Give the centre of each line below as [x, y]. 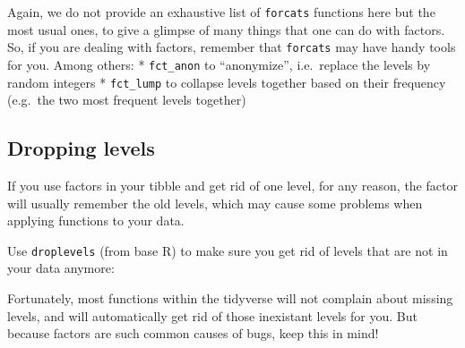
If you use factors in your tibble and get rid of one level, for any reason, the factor [232, 186]
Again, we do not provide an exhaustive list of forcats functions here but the [221, 12]
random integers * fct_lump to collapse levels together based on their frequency [227, 82]
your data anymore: [61, 268]
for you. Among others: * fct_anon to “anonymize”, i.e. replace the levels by [219, 64]
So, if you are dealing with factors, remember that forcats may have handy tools [232, 47]
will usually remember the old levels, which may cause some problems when [215, 203]
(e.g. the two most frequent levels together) [127, 100]
